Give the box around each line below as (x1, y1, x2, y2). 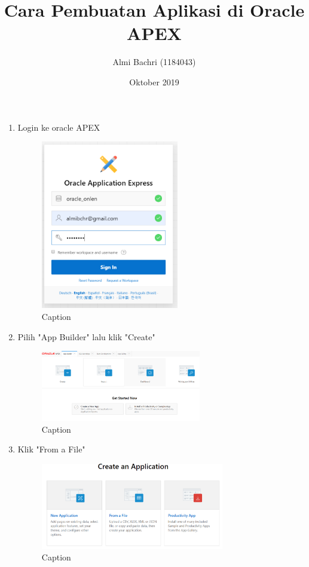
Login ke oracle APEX (17, 121, 100, 133)
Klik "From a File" (17, 443, 85, 455)
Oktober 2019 (129, 75, 179, 88)
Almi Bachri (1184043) (112, 56, 196, 68)
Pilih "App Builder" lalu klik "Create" (17, 330, 155, 343)
